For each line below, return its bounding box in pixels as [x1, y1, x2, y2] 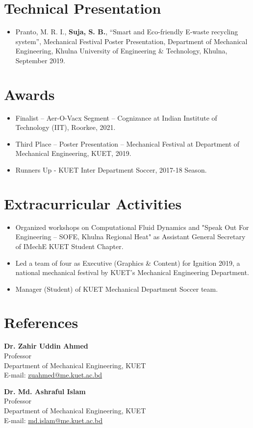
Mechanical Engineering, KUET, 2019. [15, 148, 131, 158]
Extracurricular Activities [4, 193, 182, 213]
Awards [4, 84, 55, 104]
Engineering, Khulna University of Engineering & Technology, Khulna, [15, 46, 228, 56]
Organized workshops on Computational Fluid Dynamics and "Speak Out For [15, 222, 249, 232]
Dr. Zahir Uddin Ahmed [4, 341, 88, 351]
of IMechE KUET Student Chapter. [15, 241, 124, 251]
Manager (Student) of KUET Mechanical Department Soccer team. [15, 283, 218, 294]
